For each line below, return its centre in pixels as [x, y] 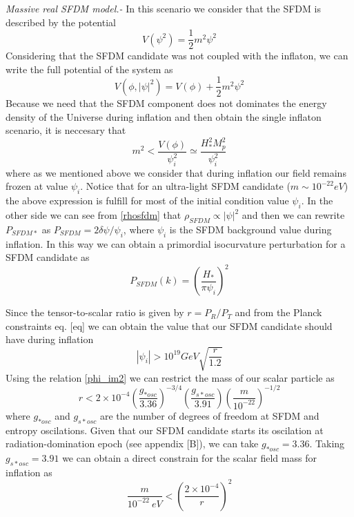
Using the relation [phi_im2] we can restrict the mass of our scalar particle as [170, 377]
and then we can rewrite [293, 215]
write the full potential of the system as [89, 69]
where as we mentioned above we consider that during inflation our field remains [176, 172]
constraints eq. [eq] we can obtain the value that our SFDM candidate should [169, 325]
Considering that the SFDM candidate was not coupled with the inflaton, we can [177, 56]
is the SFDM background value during [250, 229]
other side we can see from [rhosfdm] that [94, 215]
